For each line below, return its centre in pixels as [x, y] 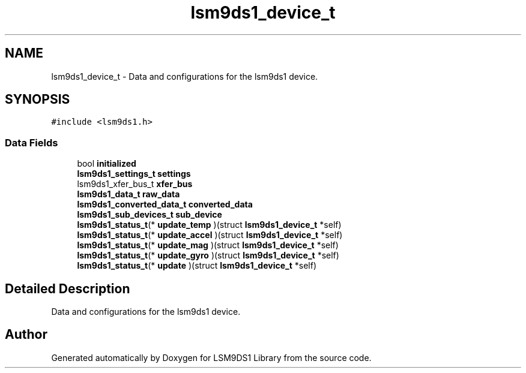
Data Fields [32, 142]
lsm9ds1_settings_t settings [134, 174]
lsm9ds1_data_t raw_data [128, 194]
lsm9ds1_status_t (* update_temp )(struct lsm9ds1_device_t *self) [209, 225]
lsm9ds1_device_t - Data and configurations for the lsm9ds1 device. [185, 76]
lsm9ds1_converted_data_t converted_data [165, 204]
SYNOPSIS [38, 100]
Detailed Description [68, 288]
